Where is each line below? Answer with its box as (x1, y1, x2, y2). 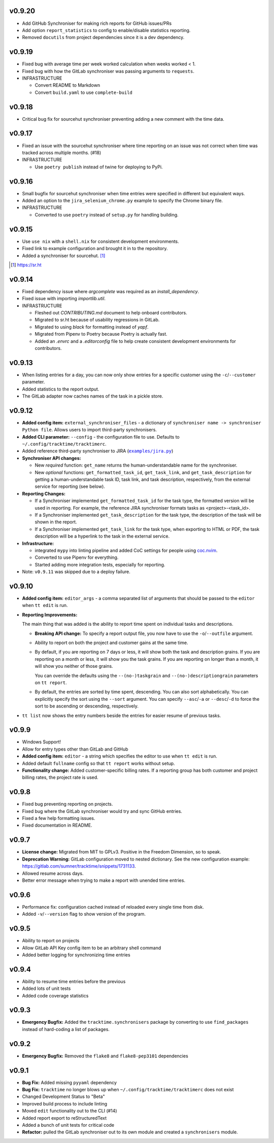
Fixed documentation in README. (22, 822, 92, 829)
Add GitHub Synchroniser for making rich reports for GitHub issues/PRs (22, 20, 172, 26)
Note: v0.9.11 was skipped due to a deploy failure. (22, 568, 130, 575)
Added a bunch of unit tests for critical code (22, 1122, 114, 1128)
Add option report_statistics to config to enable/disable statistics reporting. (22, 27, 191, 33)
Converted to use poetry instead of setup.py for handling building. (35, 211, 179, 218)
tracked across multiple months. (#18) (22, 150, 101, 156)
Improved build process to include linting (22, 1100, 108, 1106)
